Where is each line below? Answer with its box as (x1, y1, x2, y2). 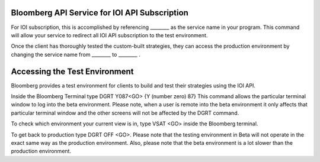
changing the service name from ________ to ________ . (11, 51, 140, 58)
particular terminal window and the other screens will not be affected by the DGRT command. (11, 109, 239, 116)
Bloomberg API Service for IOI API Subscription (11, 8, 189, 18)
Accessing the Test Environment (11, 66, 134, 76)
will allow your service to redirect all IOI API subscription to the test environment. (11, 31, 208, 38)
